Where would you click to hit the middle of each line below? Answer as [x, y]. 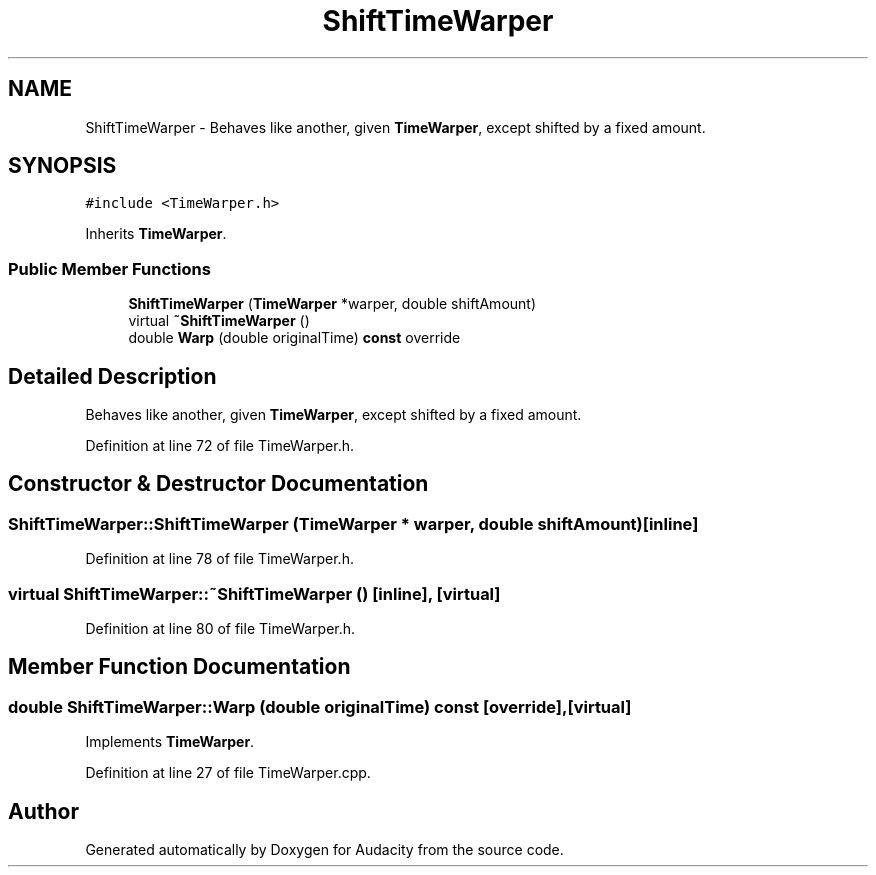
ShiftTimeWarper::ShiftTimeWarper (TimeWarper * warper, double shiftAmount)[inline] [353, 523]
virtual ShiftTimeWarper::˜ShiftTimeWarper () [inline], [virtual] [254, 593]
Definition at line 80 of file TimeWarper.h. [220, 628]
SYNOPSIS [62, 166]
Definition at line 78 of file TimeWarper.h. [219, 559]
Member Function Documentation [179, 667]
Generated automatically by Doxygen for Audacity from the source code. [324, 850]
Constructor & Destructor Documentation [218, 484]
